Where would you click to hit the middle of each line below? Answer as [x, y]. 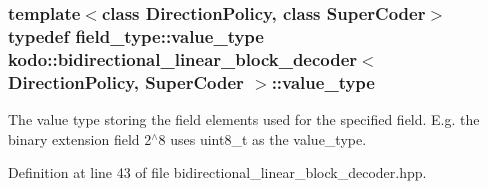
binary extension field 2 [80, 138]
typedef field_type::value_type [136, 35]
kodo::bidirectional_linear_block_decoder [183, 58]
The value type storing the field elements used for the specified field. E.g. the [244, 118]
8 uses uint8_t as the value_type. [262, 138]
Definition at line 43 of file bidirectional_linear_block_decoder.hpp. [217, 172]
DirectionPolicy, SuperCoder [126, 81]
